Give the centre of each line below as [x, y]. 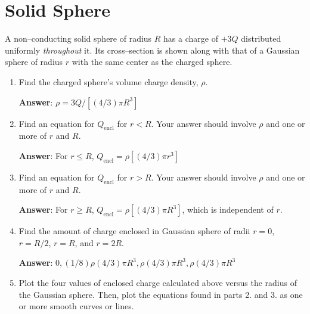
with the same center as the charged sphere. [152, 62]
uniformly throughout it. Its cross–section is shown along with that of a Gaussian [152, 50]
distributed [261, 38]
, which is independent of [228, 209]
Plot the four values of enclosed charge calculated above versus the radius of [158, 283]
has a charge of [191, 38]
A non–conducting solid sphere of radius [78, 38]
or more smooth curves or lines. [76, 306]
